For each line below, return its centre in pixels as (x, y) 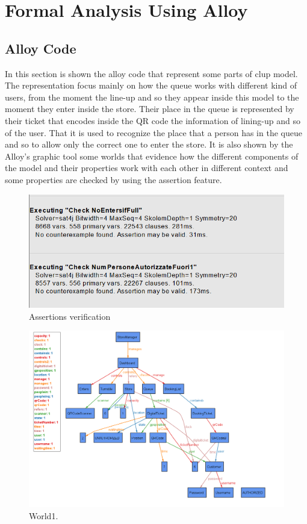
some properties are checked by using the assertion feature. (113, 179)
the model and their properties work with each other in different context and (147, 168)
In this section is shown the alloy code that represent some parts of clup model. (151, 73)
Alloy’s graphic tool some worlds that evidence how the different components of (152, 156)
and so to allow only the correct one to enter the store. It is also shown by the (149, 144)
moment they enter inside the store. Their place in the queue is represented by (150, 109)
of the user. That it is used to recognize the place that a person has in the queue (153, 132)
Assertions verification (70, 316)
